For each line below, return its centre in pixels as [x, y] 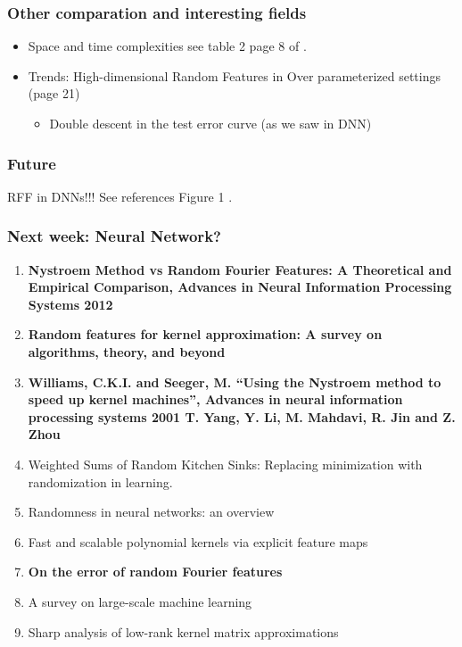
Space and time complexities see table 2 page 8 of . [167, 46]
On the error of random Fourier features [155, 572]
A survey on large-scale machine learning [140, 601]
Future [32, 163]
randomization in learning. [100, 481]
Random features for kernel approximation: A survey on [205, 334]
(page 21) [54, 93]
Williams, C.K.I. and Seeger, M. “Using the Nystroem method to [235, 382]
